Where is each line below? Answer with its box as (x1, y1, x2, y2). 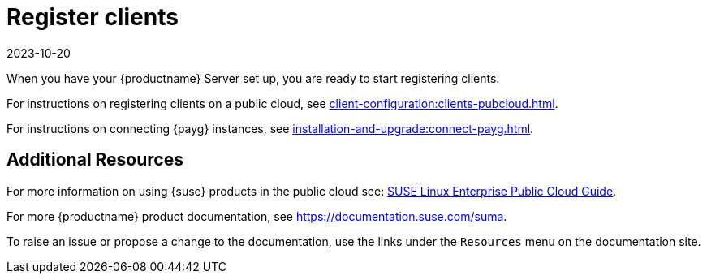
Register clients (6, 3, 179, 31)
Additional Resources (6, 149, 183, 170)
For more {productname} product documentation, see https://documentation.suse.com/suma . (6, 209, 507, 223)
